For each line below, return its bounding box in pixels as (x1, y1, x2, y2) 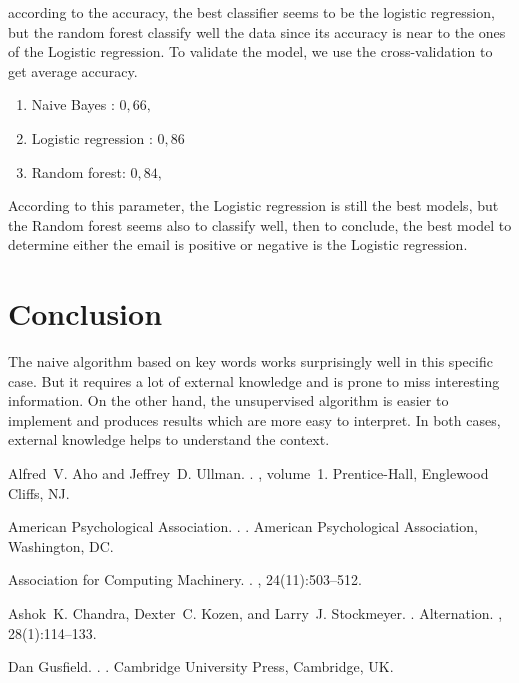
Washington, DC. (8, 535, 114, 556)
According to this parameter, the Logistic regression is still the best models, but (8, 195, 499, 216)
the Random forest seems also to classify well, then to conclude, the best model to (8, 214, 512, 235)
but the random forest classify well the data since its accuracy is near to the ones (8, 21, 506, 42)
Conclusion (8, 293, 163, 334)
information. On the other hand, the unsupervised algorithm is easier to (8, 390, 449, 411)
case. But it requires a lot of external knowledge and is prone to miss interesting (8, 370, 500, 391)
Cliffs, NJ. (8, 482, 70, 503)
